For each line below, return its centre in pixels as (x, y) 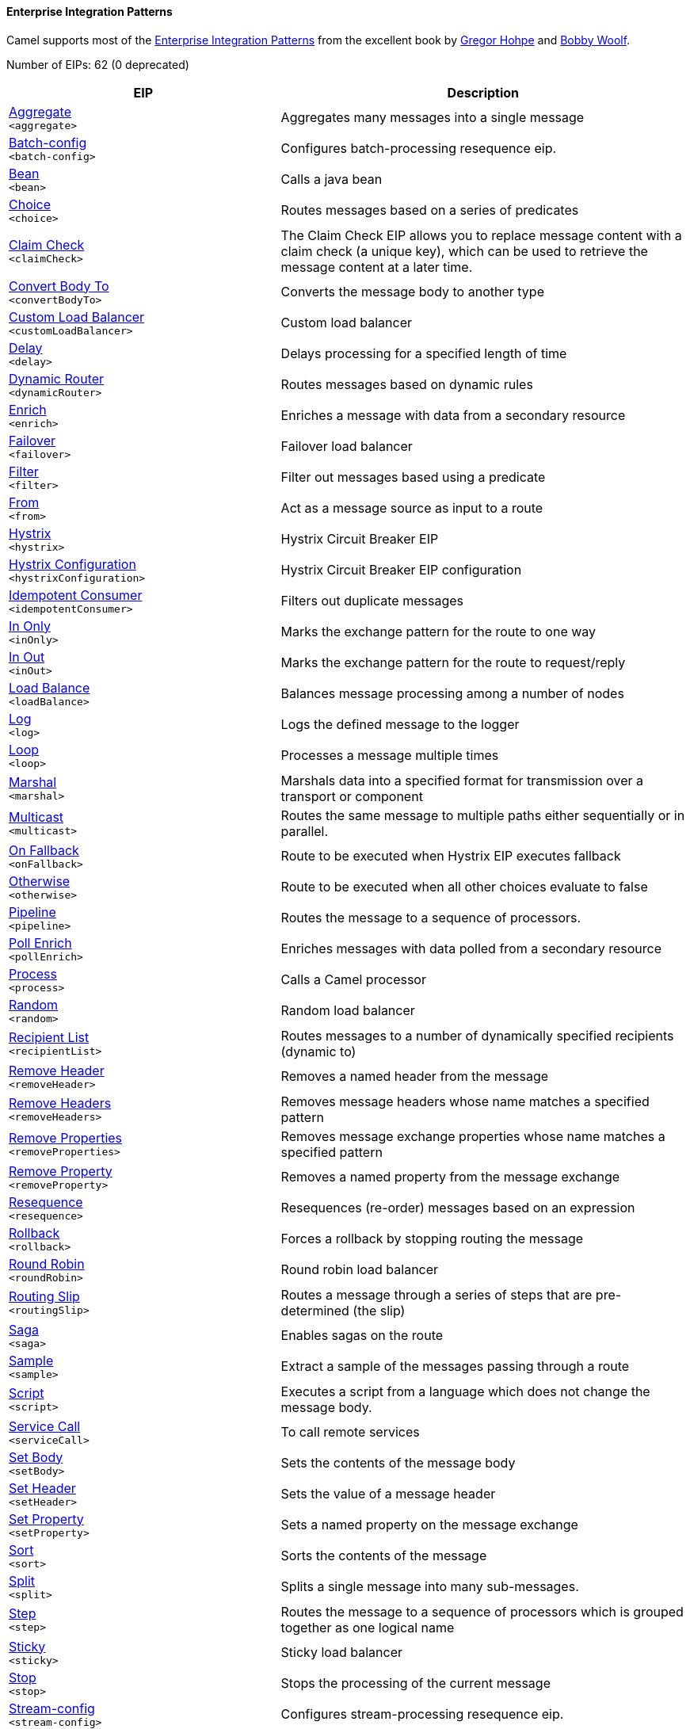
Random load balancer (348, 1011)
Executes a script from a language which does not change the (465, 1391)
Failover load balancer (347, 447)
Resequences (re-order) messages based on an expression (458, 1208)
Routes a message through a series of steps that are (436, 1294)
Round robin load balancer (360, 1270)
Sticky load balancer (342, 1653)
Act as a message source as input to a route (412, 508)
